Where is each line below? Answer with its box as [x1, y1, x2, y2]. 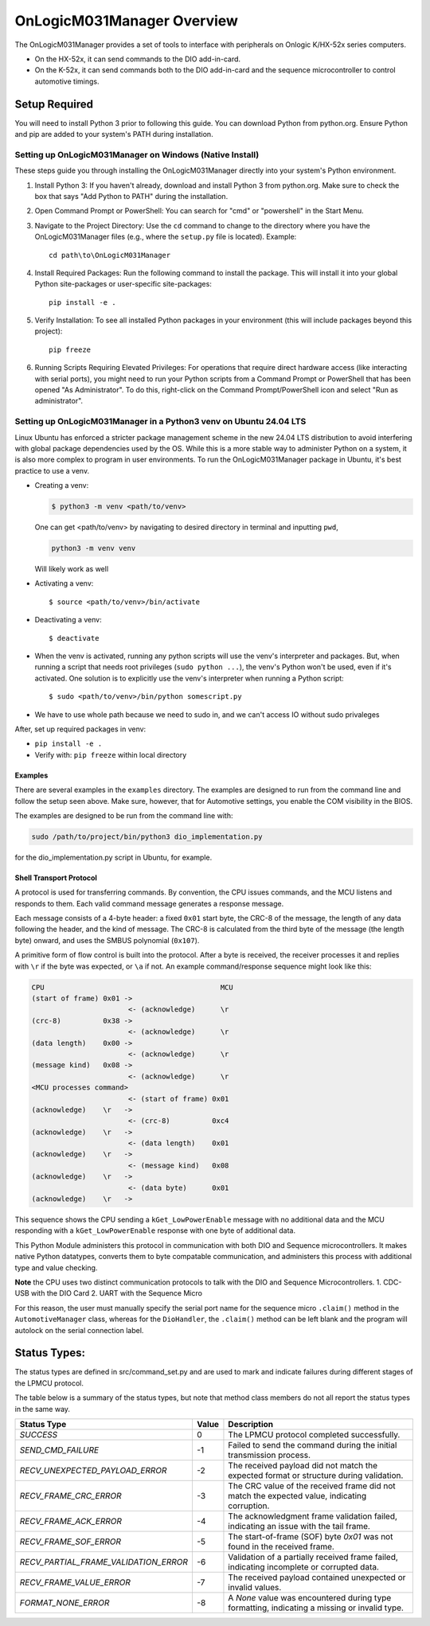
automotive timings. [34, 76, 100, 86]
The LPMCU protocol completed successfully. [228, 1429, 401, 1440]
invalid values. [228, 1581, 282, 1593]
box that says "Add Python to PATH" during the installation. [34, 191, 229, 201]
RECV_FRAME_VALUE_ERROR [19, 1577, 131, 1588]
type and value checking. [14, 1262, 98, 1273]
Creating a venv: [34, 481, 89, 490]
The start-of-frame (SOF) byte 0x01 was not [228, 1530, 393, 1542]
